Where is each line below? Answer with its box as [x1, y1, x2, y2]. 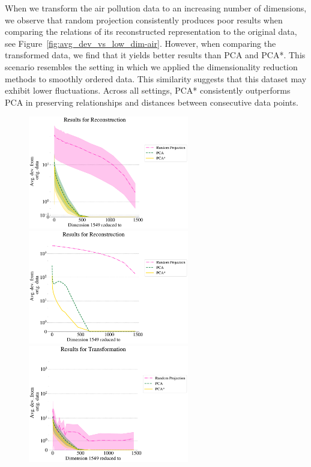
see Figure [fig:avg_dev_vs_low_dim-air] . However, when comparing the [5, 37, 276, 49]
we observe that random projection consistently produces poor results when [5, 13, 283, 26]
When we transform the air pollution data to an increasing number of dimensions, [5, 2, 307, 14]
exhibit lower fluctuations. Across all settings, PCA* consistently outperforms [5, 84, 291, 97]
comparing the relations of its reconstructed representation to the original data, [5, 25, 297, 38]
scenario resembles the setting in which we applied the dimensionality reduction [5, 60, 298, 73]
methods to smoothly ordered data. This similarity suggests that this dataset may [5, 72, 307, 85]
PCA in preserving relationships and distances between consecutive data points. [5, 95, 298, 108]
